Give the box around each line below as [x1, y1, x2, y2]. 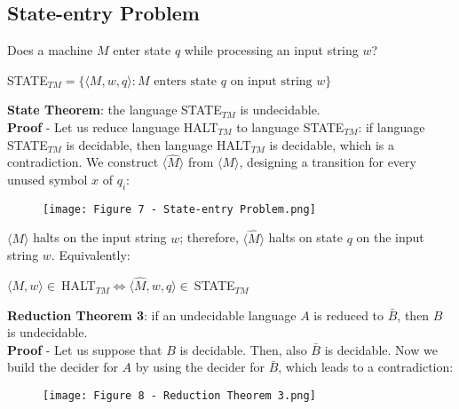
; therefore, [179, 228, 239, 247]
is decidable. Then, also [179, 340, 307, 358]
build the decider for [7, 358, 118, 376]
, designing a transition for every [239, 153, 416, 171]
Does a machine [7, 41, 93, 59]
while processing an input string [184, 41, 359, 59]
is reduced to [313, 305, 384, 324]
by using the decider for [135, 358, 265, 376]
